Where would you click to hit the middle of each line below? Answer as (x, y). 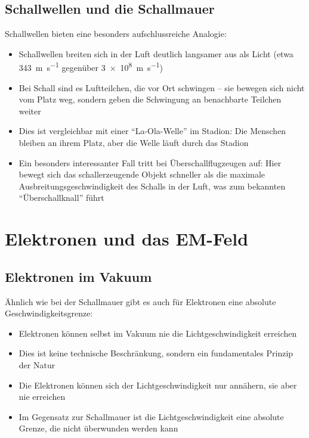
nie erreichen (42, 397)
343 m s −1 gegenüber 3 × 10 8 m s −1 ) (91, 67)
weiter (30, 111)
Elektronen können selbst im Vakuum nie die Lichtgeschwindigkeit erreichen (158, 333)
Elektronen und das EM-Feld (127, 239)
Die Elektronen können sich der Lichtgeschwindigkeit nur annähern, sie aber (158, 385)
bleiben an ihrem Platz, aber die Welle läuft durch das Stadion (134, 143)
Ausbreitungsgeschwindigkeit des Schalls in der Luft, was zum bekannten (152, 186)
